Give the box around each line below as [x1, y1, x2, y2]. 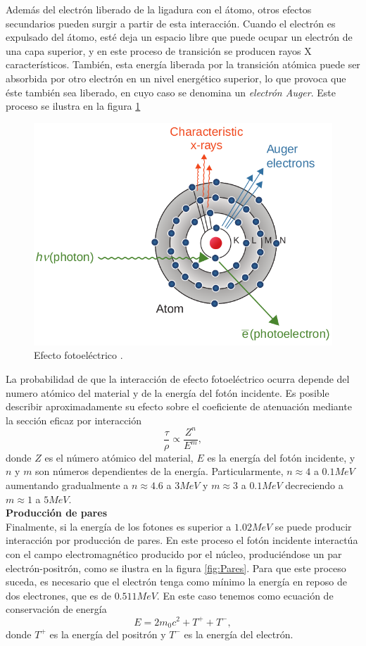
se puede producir [274, 519, 352, 533]
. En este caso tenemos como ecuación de [156, 588, 334, 602]
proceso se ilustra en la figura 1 [6, 99, 141, 113]
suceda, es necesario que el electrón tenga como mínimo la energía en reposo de [6, 574, 347, 589]
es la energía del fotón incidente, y [207, 450, 355, 464]
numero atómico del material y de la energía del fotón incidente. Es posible [6, 385, 329, 400]
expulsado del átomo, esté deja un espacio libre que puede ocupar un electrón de [6, 30, 353, 44]
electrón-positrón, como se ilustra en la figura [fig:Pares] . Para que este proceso [6, 560, 346, 575]
